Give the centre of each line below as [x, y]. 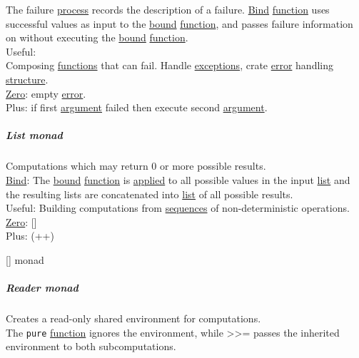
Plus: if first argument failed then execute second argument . [137, 107]
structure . [27, 79]
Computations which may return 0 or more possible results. [136, 166]
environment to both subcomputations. [91, 346]
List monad [34, 135]
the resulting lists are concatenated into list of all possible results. [150, 194]
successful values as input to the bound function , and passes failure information [179, 23]
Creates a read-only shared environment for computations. [133, 318]
